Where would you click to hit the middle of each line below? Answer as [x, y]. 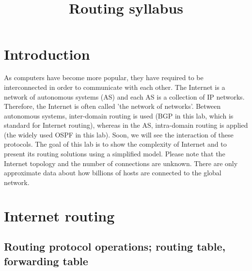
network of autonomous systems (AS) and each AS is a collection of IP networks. [124, 96]
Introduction [47, 54]
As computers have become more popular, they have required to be [104, 77]
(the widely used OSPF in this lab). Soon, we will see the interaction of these [119, 134]
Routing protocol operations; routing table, [115, 246]
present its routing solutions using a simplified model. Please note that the [115, 154]
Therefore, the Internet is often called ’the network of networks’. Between [112, 106]
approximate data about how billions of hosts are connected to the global [113, 173]
